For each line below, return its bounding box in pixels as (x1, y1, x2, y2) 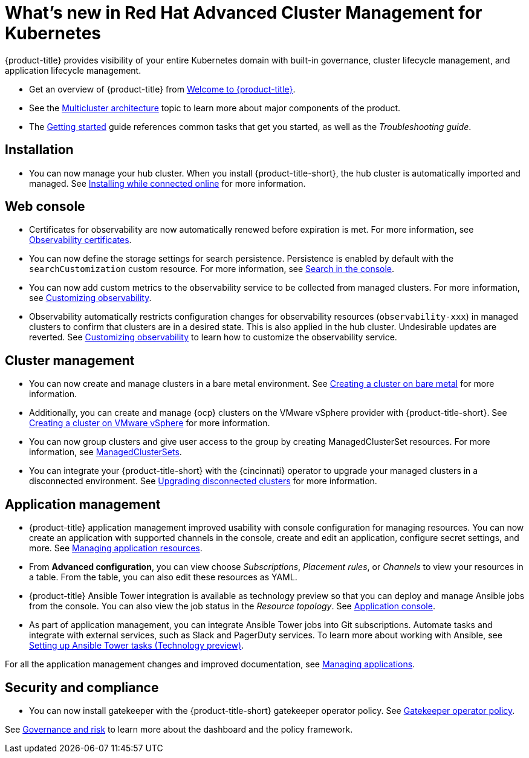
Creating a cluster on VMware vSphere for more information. (29, 418, 270, 429)
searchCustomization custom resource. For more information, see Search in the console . (29, 264, 395, 274)
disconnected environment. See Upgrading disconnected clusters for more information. (29, 476, 377, 487)
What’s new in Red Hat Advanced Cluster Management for (5, 2, 482, 23)
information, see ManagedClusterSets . (29, 447, 182, 458)
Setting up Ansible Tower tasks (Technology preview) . (29, 640, 244, 651)
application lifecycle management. (5, 65, 141, 76)
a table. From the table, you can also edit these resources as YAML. (29, 572, 297, 583)
